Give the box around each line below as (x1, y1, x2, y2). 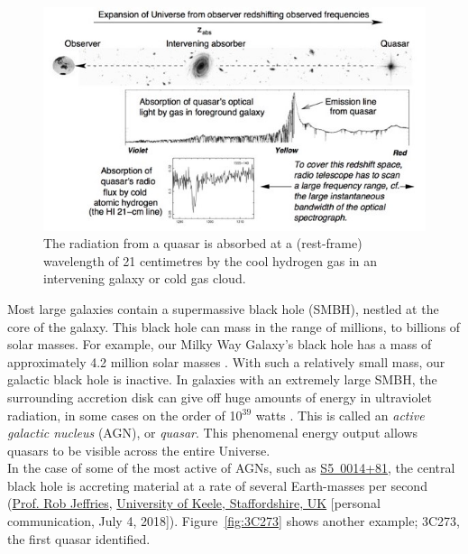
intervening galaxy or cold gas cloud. (43, 269, 246, 288)
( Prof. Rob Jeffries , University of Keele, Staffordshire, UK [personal (7, 494, 381, 512)
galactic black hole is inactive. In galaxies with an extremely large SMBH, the (7, 370, 437, 389)
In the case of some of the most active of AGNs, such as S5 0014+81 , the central (7, 458, 455, 477)
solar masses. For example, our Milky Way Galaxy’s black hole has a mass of (7, 335, 432, 354)
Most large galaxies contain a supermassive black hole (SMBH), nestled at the (7, 299, 439, 318)
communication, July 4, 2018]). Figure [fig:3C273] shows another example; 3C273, (7, 512, 460, 531)
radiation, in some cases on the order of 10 (7, 405, 243, 424)
